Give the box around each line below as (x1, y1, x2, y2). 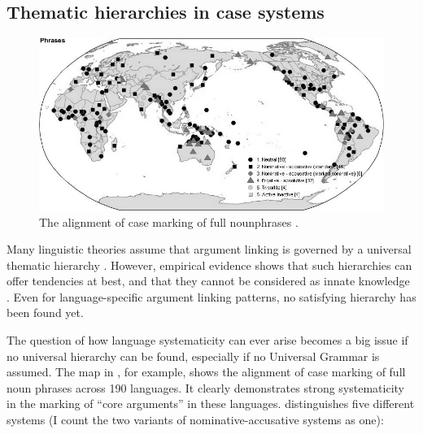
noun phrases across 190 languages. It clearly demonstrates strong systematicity (7, 379, 404, 396)
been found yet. (7, 304, 84, 321)
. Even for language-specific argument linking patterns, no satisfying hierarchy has (7, 288, 416, 305)
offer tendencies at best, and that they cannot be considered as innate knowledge (7, 272, 410, 289)
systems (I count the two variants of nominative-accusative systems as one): (7, 411, 384, 428)
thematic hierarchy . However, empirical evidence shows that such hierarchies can (7, 256, 412, 273)
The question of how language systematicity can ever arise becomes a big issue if (7, 332, 408, 349)
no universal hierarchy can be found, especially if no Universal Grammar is (7, 347, 380, 364)
